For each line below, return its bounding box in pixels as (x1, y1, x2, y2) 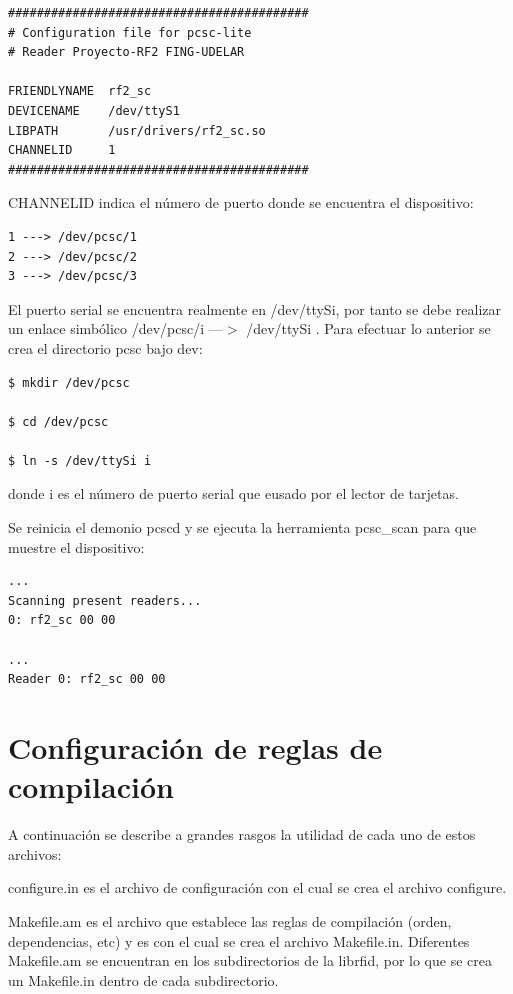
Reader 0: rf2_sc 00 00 (8, 672, 166, 687)
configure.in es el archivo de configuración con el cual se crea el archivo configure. (8, 877, 507, 898)
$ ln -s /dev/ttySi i (8, 453, 152, 468)
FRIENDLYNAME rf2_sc (8, 84, 152, 99)
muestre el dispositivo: (8, 536, 145, 557)
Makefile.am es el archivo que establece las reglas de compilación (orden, (8, 910, 452, 931)
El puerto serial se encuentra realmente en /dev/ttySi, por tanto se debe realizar (8, 298, 502, 319)
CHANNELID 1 (8, 143, 116, 158)
